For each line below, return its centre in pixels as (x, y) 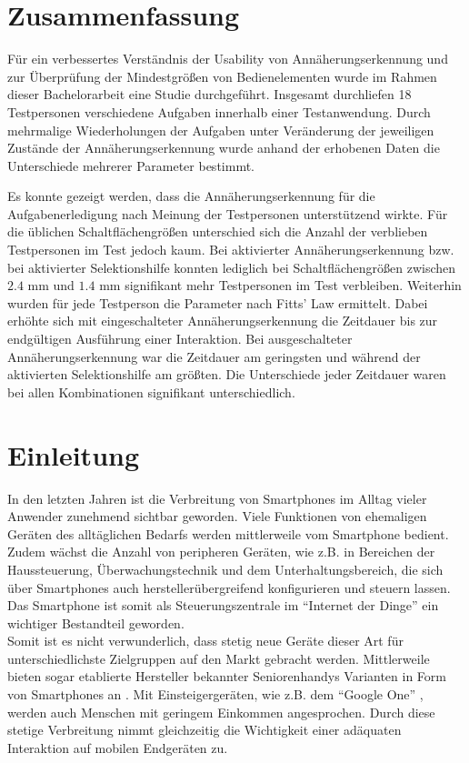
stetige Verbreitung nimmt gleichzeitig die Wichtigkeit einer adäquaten (205, 730)
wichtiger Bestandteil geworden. (96, 622)
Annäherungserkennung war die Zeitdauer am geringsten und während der (214, 356)
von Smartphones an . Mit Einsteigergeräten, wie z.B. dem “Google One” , (215, 694)
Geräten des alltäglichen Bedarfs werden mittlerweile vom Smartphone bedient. (228, 533)
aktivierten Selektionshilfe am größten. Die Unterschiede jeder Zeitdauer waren (227, 374)
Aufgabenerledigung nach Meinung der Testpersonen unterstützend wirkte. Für (228, 213)
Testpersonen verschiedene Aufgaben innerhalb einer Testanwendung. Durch (219, 111)
